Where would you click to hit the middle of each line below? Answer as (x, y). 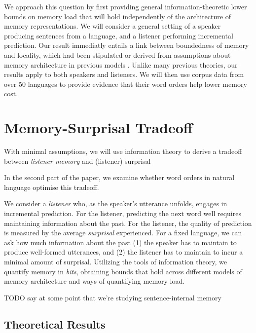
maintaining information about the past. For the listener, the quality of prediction (128, 223)
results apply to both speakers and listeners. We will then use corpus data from (124, 74)
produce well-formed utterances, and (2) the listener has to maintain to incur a (124, 252)
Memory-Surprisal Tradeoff (98, 128)
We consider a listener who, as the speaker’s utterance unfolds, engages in (116, 203)
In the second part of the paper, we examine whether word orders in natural (119, 177)
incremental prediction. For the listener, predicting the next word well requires (123, 213)
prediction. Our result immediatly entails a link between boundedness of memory (127, 45)
